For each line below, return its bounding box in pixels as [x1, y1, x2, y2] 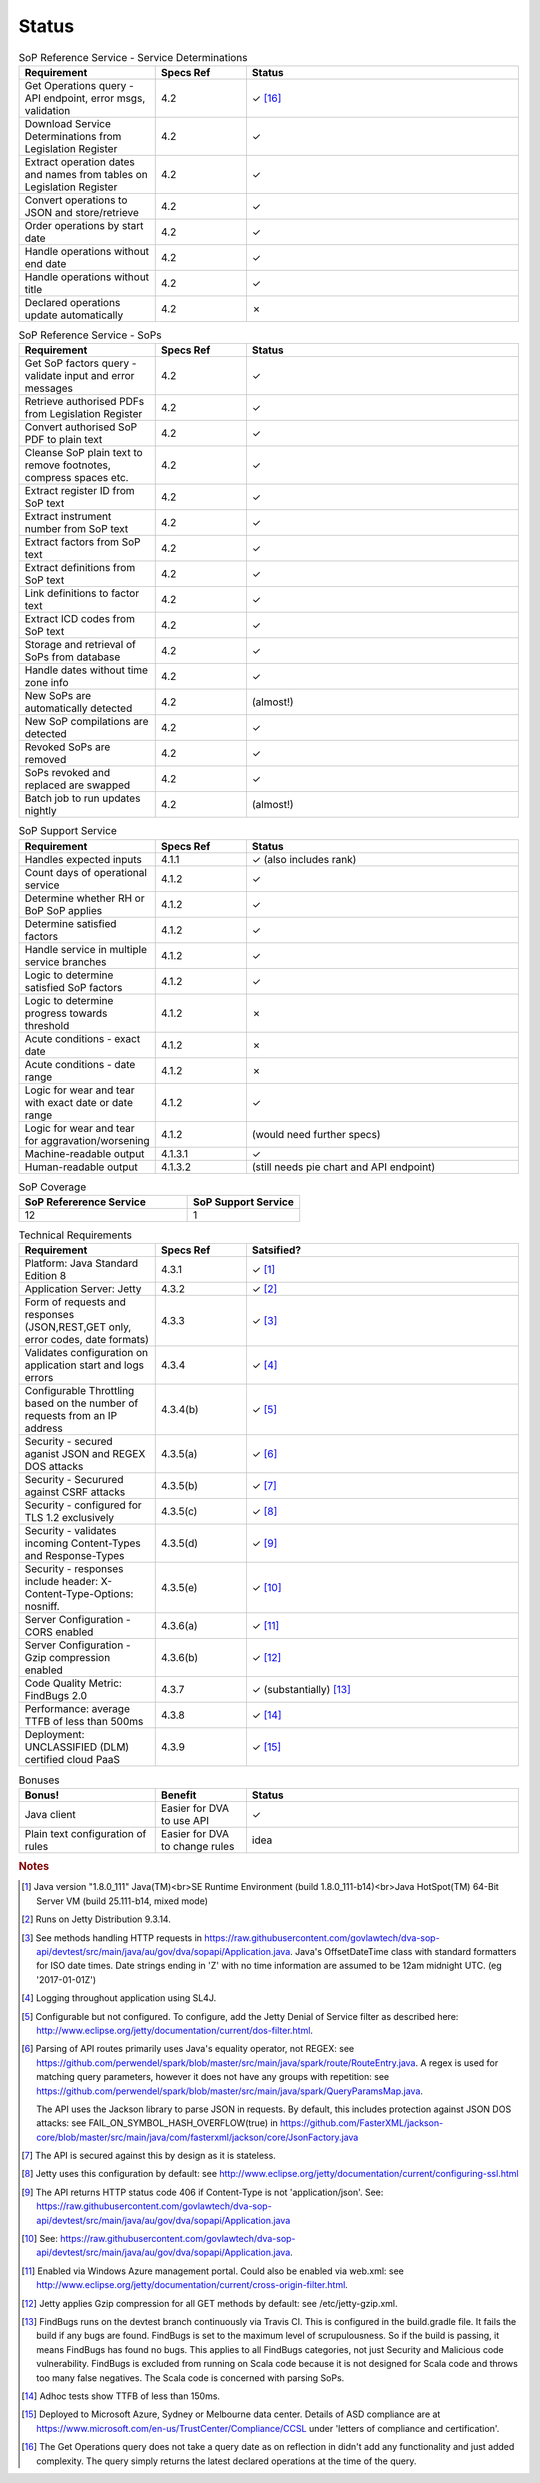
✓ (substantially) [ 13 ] [251, 1683, 351, 1697]
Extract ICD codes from [24, 612, 135, 626]
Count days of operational [24, 865, 147, 879]
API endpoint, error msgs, [24, 91, 146, 105]
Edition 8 [24, 1269, 67, 1283]
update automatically [24, 308, 124, 322]
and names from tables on [24, 167, 149, 181]
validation [24, 103, 71, 117]
